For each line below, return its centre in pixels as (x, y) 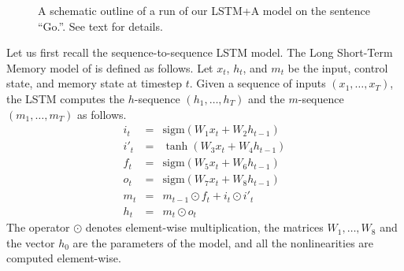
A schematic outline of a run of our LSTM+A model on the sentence (204, 10)
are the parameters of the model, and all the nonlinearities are (223, 242)
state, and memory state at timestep (95, 83)
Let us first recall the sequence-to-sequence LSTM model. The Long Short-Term (200, 52)
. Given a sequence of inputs (258, 83)
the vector (31, 242)
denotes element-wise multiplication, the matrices (204, 227)
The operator (38, 227)
